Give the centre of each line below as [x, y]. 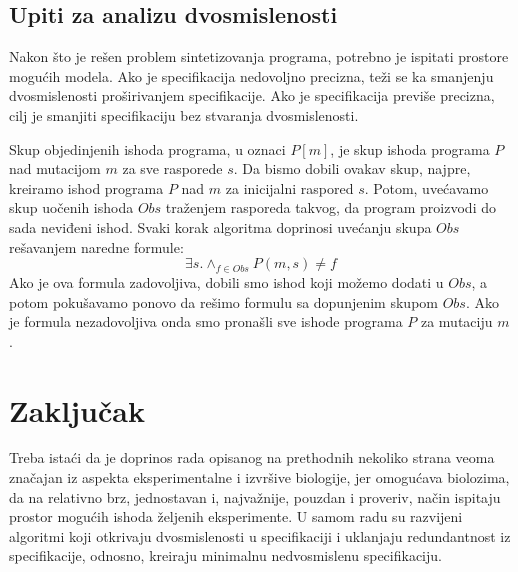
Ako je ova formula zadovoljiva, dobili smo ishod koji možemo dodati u [226, 281]
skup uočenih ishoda [71, 207]
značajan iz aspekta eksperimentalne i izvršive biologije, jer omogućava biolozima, [259, 477]
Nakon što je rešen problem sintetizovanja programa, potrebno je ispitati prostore [259, 56]
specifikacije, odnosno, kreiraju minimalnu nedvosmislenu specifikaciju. [225, 555]
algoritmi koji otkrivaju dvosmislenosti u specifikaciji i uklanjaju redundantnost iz [260, 535]
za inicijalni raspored [289, 187]
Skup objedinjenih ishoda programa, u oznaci [147, 148]
